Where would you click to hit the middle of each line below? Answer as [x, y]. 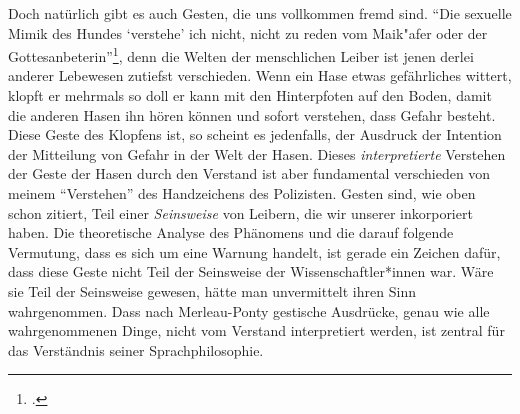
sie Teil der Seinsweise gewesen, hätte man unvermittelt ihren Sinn [212, 290]
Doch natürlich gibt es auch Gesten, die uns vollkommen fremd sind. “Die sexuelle [260, 13]
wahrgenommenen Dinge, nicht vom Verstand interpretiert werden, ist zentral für [256, 330]
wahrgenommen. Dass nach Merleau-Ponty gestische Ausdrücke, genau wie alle [249, 310]
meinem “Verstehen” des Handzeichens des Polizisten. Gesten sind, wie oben [242, 193]
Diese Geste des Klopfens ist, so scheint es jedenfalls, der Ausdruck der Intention [255, 134]
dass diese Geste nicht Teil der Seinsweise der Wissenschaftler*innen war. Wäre [251, 271]
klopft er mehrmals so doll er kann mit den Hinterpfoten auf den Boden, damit [250, 95]
